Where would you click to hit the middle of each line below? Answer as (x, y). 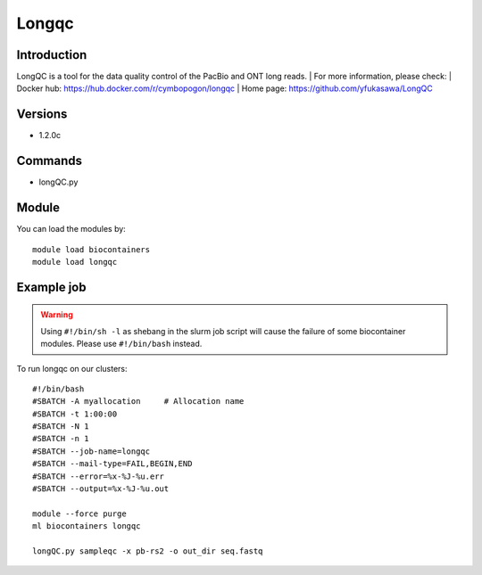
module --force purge (79, 513)
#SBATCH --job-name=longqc (91, 451)
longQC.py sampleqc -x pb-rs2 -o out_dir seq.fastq (148, 551)
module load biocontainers (91, 249)
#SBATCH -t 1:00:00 (75, 414)
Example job (51, 287)
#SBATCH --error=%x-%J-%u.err (99, 476)
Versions (42, 115)
